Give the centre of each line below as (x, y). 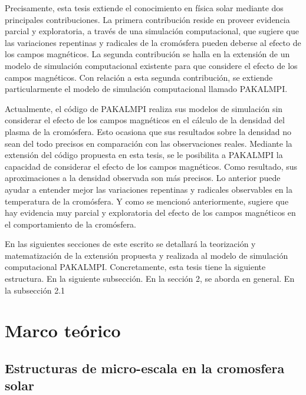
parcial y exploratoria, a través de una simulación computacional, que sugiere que (152, 31)
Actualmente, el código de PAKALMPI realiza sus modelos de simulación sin (144, 108)
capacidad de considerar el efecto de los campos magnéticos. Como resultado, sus (151, 166)
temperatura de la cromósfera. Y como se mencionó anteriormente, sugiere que (147, 201)
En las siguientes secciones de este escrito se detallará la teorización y (130, 244)
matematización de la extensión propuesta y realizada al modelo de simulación (147, 255)
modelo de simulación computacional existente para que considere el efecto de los (151, 65)
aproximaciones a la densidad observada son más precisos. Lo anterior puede (143, 178)
